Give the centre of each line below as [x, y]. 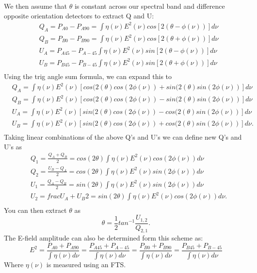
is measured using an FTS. [86, 264]
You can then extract [35, 210]
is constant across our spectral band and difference [150, 6]
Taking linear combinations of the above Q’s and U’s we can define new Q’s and [123, 137]
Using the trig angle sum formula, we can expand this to [88, 76]
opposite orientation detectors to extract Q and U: [79, 15]
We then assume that [36, 6]
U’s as [13, 146]
